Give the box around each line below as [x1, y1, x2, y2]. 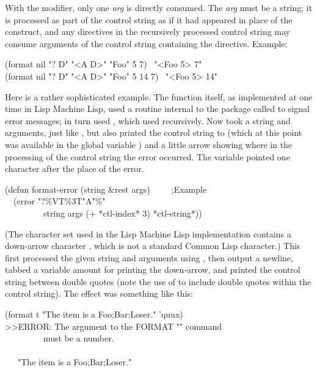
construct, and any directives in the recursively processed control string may [5, 25, 290, 38]
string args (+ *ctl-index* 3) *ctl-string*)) [43, 206, 202, 219]
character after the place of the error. [5, 162, 144, 175]
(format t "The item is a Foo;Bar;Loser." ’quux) [5, 308, 183, 321]
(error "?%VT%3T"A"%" [13, 195, 106, 207]
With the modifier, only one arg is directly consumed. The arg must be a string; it [5, 1, 313, 13]
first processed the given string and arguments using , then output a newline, [5, 251, 293, 264]
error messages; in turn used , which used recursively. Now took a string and [5, 114, 291, 127]
